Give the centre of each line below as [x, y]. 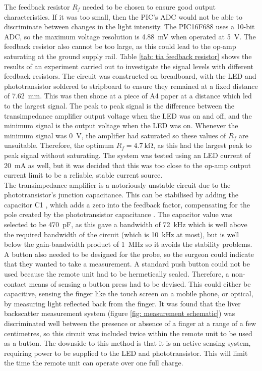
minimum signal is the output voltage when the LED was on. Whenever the [121, 125]
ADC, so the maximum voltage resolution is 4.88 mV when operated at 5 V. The [130, 36]
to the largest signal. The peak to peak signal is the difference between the [119, 105]
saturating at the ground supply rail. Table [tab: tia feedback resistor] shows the [128, 56]
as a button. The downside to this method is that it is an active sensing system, [127, 343]
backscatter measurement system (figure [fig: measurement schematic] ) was [120, 313]
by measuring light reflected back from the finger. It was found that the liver [122, 303]
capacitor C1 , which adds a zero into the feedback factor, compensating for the [127, 204]
